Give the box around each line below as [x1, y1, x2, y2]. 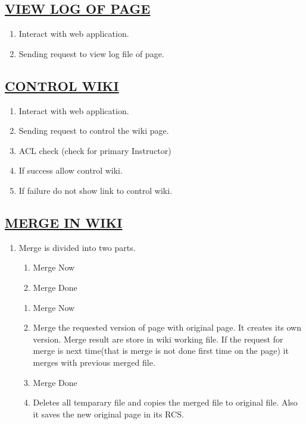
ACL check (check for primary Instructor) [18, 144, 171, 156]
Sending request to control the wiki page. [18, 124, 169, 137]
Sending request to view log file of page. [18, 47, 164, 59]
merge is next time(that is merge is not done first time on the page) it [33, 344, 289, 357]
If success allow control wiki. [18, 164, 123, 177]
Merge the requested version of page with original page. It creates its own [33, 321, 301, 334]
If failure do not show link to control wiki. [18, 184, 173, 196]
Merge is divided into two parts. [18, 241, 136, 253]
